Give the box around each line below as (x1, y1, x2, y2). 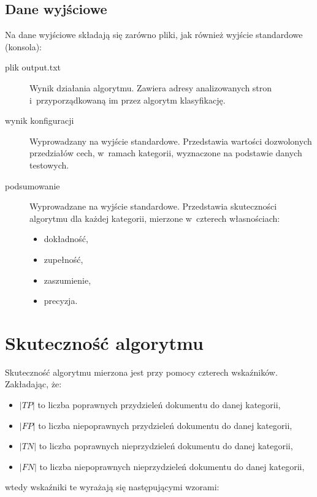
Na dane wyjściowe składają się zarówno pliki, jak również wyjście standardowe (5, 28, 303, 41)
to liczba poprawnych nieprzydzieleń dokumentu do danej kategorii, (39, 439, 293, 452)
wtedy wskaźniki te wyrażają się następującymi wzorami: (5, 480, 220, 493)
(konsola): (5, 40, 42, 53)
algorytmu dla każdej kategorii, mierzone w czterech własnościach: (29, 211, 280, 224)
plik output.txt (5, 61, 61, 74)
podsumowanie (5, 179, 60, 192)
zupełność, (44, 252, 83, 265)
